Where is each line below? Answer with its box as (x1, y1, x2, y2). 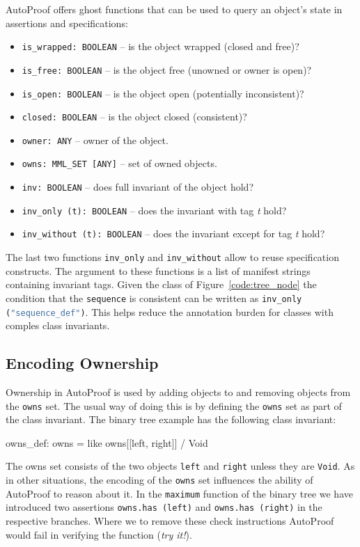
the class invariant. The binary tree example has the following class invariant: (6, 412, 336, 427)
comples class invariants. (6, 318, 110, 333)
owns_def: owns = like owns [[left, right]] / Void (6, 435, 208, 450)
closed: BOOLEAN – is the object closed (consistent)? (22, 109, 247, 124)
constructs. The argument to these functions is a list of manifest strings (6, 263, 311, 278)
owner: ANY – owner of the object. (22, 132, 169, 147)
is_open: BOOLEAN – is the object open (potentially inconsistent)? (22, 86, 304, 100)
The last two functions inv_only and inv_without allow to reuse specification (6, 250, 339, 264)
